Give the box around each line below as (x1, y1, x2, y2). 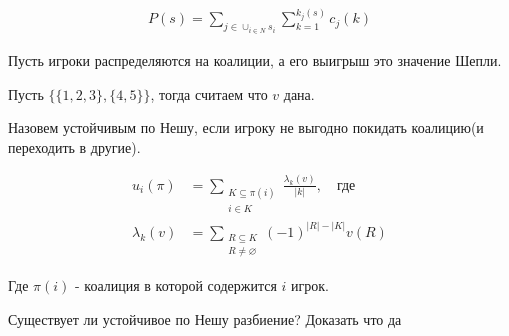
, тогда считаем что (150, 83, 268, 104)
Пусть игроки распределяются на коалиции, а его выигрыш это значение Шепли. (8, 49, 502, 70)
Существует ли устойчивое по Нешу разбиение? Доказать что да (8, 308, 402, 329)
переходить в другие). (8, 136, 141, 157)
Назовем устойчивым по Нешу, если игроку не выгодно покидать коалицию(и (8, 117, 484, 138)
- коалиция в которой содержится (75, 275, 277, 296)
